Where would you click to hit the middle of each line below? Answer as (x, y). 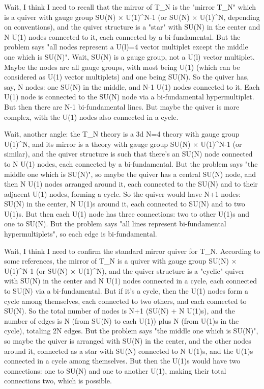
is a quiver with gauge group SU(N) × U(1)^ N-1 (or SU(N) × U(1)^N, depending (132, 17)
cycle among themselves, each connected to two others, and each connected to (125, 301)
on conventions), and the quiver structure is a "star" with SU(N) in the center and (132, 27)
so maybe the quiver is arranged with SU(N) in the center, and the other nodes (128, 341)
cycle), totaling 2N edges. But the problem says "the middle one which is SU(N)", (131, 331)
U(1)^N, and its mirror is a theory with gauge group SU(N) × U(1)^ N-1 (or (123, 144)
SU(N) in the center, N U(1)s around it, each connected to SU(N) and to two (125, 204)
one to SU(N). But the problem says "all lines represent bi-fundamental (115, 224)
